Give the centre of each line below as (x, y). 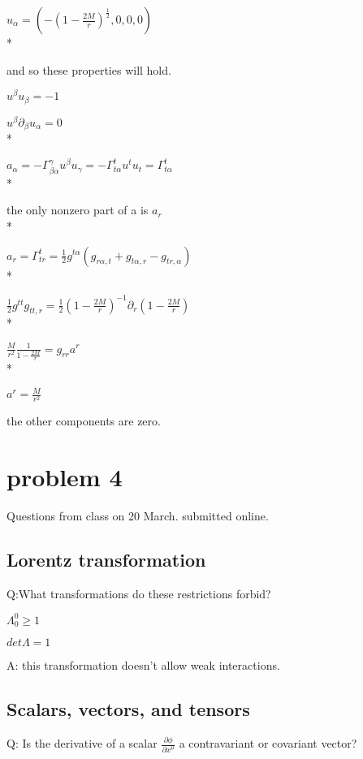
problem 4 (65, 477)
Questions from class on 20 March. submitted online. (138, 516)
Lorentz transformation (106, 560)
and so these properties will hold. (89, 69)
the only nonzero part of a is (78, 210)
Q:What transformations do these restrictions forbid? (139, 593)
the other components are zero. (84, 421)
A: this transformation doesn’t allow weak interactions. (143, 665)
